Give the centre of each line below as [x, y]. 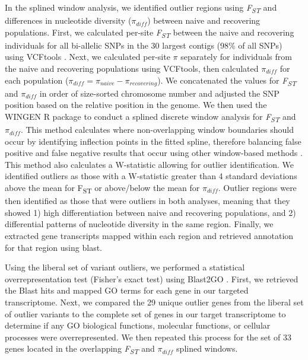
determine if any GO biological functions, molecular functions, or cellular [138, 325]
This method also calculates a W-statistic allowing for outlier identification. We [149, 164]
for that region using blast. [53, 247]
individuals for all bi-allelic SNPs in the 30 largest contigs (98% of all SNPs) [144, 45]
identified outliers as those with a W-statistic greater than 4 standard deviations [151, 176]
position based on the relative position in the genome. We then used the [136, 105]
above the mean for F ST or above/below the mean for [102, 188]
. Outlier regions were [257, 188]
